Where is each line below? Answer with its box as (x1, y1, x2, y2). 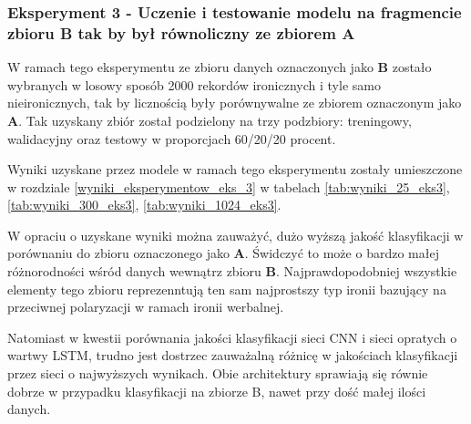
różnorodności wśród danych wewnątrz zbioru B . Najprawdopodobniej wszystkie (7, 262, 457, 281)
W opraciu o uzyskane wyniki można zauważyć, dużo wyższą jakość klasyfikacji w (7, 225, 464, 244)
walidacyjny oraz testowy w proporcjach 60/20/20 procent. (7, 129, 336, 148)
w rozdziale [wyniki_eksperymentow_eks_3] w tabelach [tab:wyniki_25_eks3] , (7, 177, 450, 196)
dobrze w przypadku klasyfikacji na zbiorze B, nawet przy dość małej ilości (7, 381, 426, 400)
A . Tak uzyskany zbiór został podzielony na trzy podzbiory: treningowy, (7, 110, 412, 129)
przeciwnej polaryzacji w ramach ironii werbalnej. (7, 297, 284, 316)
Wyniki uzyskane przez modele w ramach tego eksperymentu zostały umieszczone (7, 160, 463, 179)
